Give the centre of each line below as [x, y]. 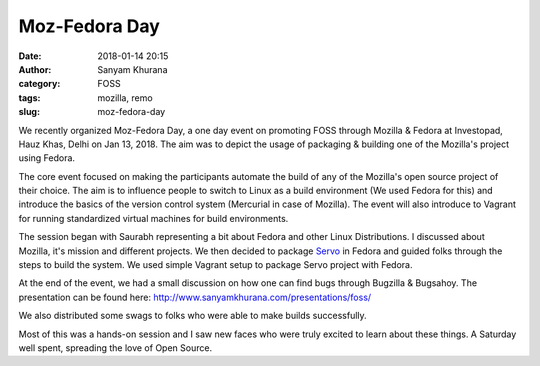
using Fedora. [46, 158]
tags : [29, 97]
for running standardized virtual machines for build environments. [153, 218]
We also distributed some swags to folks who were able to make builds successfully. [192, 316]
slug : [29, 112]
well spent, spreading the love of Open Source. [115, 347]
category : [39, 84]
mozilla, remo [125, 97]
